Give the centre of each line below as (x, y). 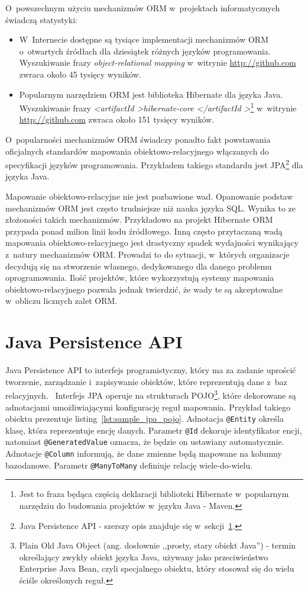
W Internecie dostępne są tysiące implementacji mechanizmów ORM (144, 39)
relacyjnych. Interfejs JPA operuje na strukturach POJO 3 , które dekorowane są (151, 394)
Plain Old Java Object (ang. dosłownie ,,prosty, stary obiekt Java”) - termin (158, 545)
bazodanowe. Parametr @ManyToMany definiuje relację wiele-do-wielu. (129, 465)
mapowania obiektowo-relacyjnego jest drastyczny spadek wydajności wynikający (152, 243)
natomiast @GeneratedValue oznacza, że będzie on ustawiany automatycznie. (145, 442)
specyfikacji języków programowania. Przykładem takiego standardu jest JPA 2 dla (154, 164)
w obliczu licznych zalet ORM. (61, 301)
